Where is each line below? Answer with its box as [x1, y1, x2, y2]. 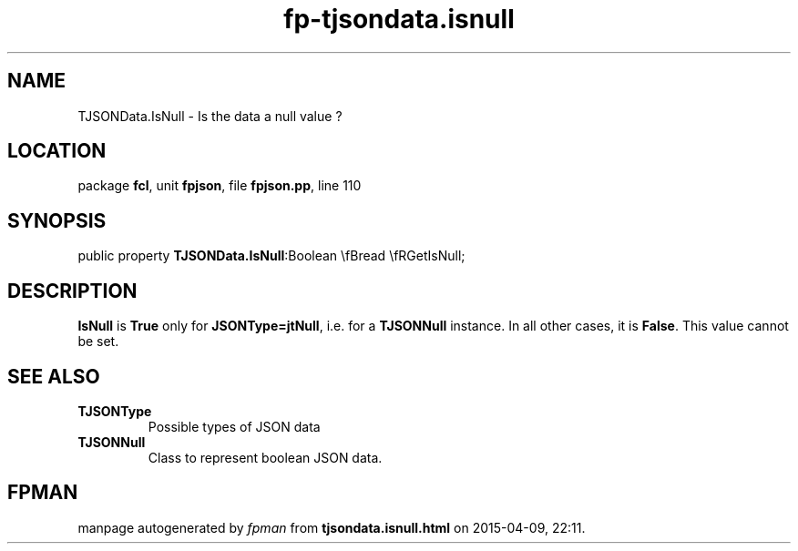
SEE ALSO [7, 364, 100, 388]
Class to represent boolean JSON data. [148, 449, 383, 465]
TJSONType [77, 403, 152, 419]
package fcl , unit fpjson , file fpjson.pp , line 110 [77, 178, 362, 194]
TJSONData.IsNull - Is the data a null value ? [77, 107, 343, 124]
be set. [77, 333, 119, 350]
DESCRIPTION [7, 279, 138, 302]
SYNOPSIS [7, 209, 107, 232]
